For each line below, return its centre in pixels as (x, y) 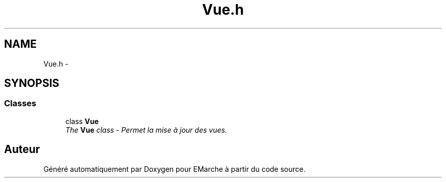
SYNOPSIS (32, 83)
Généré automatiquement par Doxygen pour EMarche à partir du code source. (174, 169)
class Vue (82, 121)
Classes (20, 103)
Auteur (22, 149)
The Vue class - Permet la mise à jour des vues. (146, 130)
